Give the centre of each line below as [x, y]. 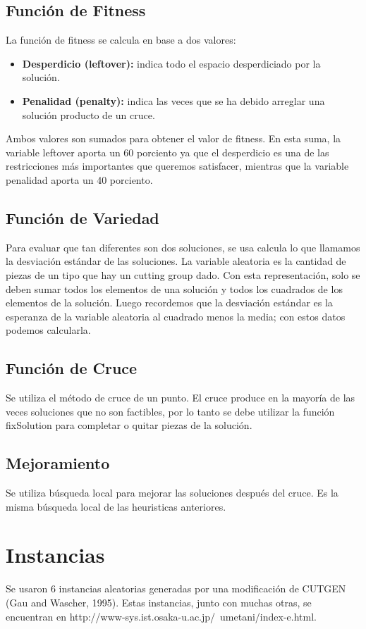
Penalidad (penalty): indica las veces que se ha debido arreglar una [173, 100]
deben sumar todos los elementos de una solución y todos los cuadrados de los [174, 288]
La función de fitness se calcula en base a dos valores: [121, 40]
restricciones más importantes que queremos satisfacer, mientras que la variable [177, 166]
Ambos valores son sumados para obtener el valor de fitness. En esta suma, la [173, 138]
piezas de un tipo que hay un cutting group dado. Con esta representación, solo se [183, 274]
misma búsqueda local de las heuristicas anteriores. [116, 506]
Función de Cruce [72, 368]
